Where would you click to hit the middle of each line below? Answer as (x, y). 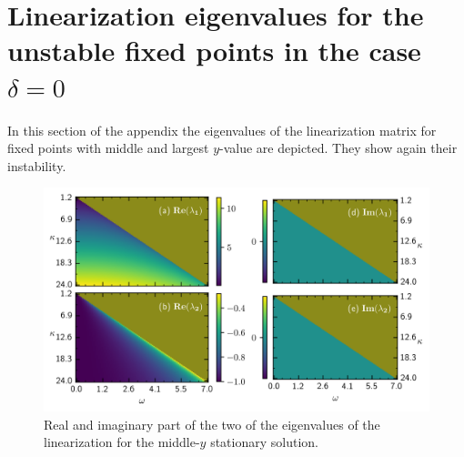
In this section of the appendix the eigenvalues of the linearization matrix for (222, 130)
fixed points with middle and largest (108, 148)
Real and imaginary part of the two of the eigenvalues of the (212, 424)
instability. (37, 165)
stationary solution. (264, 442)
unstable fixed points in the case (214, 51)
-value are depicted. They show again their (338, 148)
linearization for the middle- (122, 442)
